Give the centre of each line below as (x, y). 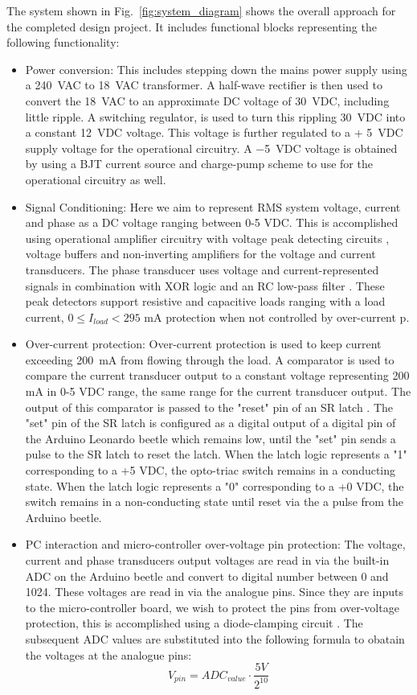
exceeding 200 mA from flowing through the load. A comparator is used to (210, 359)
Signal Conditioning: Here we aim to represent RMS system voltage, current (213, 206)
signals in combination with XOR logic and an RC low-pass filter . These (205, 285)
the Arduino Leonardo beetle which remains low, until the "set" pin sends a (211, 438)
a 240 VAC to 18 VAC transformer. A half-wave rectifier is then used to (204, 85)
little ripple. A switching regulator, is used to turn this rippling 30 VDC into (215, 116)
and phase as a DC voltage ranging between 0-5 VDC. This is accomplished (212, 222)
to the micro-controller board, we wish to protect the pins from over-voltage (212, 607)
